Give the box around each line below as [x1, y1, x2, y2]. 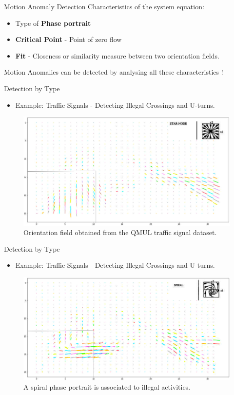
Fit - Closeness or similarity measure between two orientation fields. [15, 50, 219, 60]
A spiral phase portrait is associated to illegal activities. [23, 382, 191, 392]
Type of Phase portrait [15, 18, 91, 28]
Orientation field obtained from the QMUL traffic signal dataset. [23, 227, 217, 237]
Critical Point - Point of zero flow [15, 34, 122, 44]
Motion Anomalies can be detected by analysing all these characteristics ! [4, 67, 223, 77]
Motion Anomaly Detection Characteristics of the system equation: [4, 1, 204, 11]
